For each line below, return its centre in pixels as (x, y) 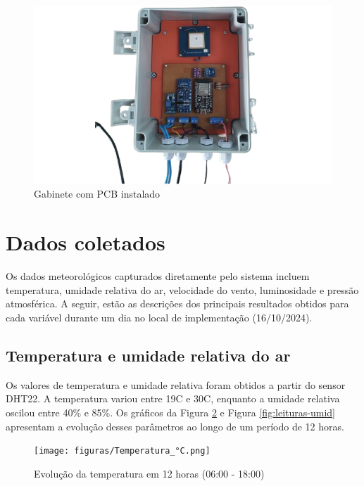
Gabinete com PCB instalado (97, 194)
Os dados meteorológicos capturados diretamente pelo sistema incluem (158, 276)
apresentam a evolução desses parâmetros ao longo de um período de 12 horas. (175, 426)
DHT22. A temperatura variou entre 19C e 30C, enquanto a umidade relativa (173, 398)
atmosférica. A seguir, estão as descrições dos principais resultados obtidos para (177, 303)
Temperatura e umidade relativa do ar (148, 355)
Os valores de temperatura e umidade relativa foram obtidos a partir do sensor (176, 384)
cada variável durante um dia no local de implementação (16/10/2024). (159, 317)
